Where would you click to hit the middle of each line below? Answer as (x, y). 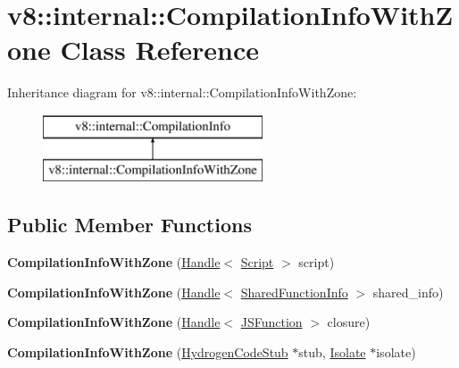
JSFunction (271, 322)
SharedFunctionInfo (294, 292)
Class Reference (159, 50)
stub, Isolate (332, 352)
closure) (349, 322)
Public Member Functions (129, 225)
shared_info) (408, 292)
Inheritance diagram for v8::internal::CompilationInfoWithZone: (182, 92)
